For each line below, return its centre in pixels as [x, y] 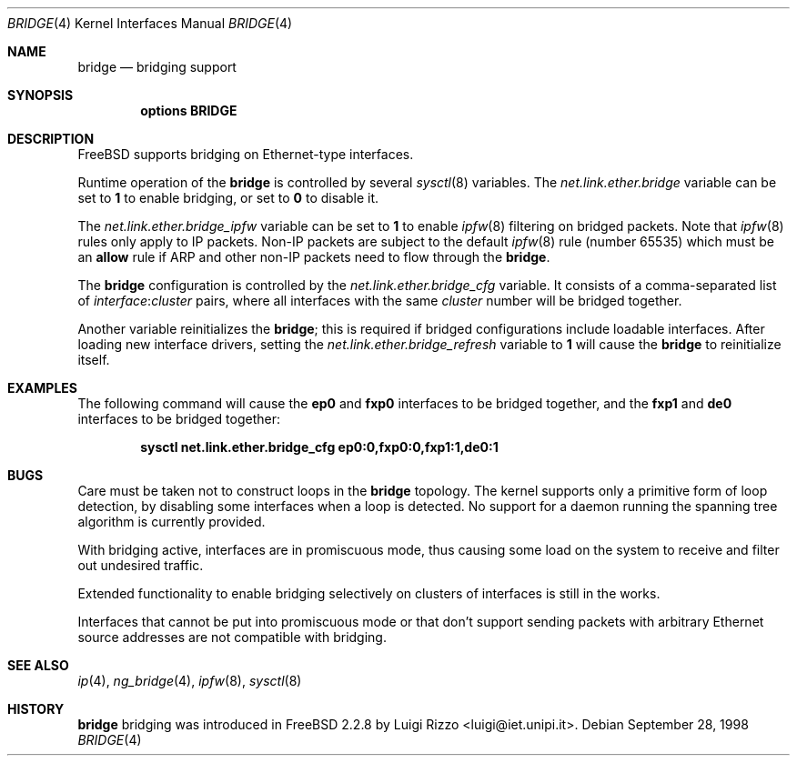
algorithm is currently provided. [172, 522]
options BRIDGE [189, 110]
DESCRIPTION [51, 139]
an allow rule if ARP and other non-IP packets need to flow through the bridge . [314, 257]
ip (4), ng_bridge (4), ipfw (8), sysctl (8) [190, 681]
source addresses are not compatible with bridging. [232, 637]
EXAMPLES [42, 388]
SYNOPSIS [40, 95]
